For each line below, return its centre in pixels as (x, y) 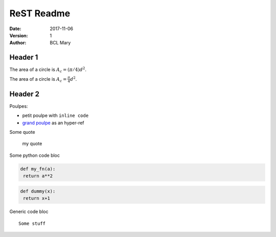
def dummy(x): (38, 191)
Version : (19, 35)
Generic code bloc (29, 211)
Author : (18, 43)
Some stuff (32, 223)
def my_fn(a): (38, 169)
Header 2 (25, 94)
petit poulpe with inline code (55, 115)
